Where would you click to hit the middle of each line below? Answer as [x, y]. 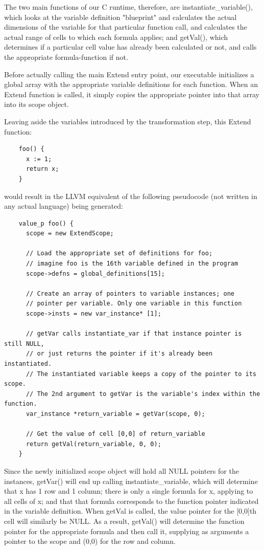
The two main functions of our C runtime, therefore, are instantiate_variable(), [128, 7]
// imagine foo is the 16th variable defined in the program [132, 264]
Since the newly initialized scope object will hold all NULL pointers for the [122, 470]
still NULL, [24, 344]
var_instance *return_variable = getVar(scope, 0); [115, 414]
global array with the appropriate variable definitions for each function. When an [131, 84]
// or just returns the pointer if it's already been [119, 354]
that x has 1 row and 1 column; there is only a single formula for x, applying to [129, 491]
